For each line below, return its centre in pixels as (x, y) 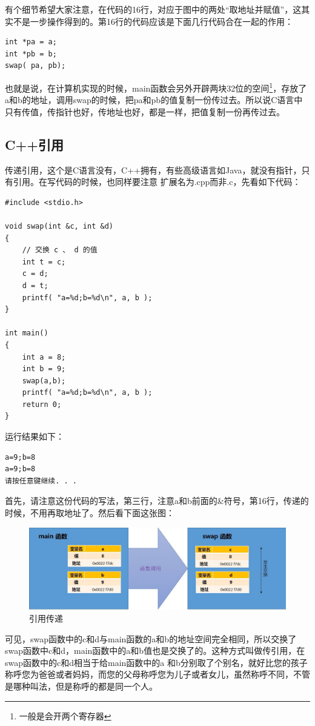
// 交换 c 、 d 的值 (60, 250)
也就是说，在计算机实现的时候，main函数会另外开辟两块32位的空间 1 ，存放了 (156, 87)
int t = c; (44, 262)
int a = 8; (44, 357)
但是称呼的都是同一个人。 (106, 686)
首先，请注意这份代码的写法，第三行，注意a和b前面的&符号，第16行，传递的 (157, 501)
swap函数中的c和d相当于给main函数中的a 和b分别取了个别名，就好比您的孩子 (156, 662)
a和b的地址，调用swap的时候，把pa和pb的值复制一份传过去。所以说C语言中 (154, 100)
